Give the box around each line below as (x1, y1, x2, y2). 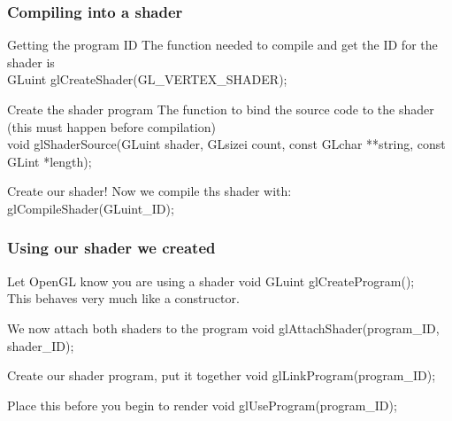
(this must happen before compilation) (7, 117, 216, 136)
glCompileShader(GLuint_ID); (7, 199, 174, 217)
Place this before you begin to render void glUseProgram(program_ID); (7, 395, 397, 414)
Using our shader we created (7, 237, 216, 259)
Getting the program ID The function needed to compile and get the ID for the (7, 35, 438, 54)
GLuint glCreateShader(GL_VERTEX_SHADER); (7, 70, 287, 89)
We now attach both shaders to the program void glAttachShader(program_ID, (7, 318, 440, 337)
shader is (7, 52, 55, 71)
